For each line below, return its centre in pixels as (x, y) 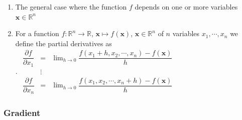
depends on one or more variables (186, 7)
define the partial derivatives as (64, 43)
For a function (37, 33)
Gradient (22, 113)
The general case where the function (71, 7)
